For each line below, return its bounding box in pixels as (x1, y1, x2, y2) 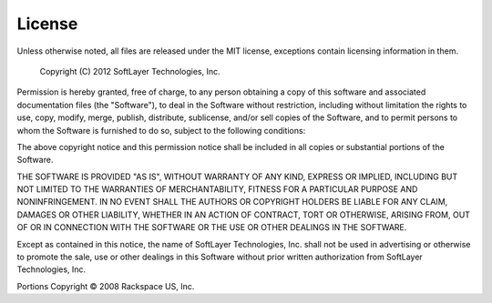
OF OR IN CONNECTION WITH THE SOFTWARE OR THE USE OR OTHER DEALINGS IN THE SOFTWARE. (16, 222, 407, 233)
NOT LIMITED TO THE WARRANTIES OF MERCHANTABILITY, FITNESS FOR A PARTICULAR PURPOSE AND (16, 184, 418, 195)
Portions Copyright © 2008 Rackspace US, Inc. (16, 280, 195, 291)
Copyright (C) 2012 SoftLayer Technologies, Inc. (39, 66, 220, 76)
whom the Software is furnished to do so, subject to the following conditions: (16, 125, 306, 136)
